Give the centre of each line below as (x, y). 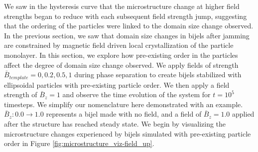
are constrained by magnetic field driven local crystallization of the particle (119, 45)
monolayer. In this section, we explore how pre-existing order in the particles (121, 55)
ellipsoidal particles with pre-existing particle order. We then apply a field (117, 84)
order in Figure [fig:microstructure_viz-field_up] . (79, 143)
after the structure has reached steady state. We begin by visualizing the (115, 123)
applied (243, 114)
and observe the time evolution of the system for (136, 94)
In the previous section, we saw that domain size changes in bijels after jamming (127, 35)
